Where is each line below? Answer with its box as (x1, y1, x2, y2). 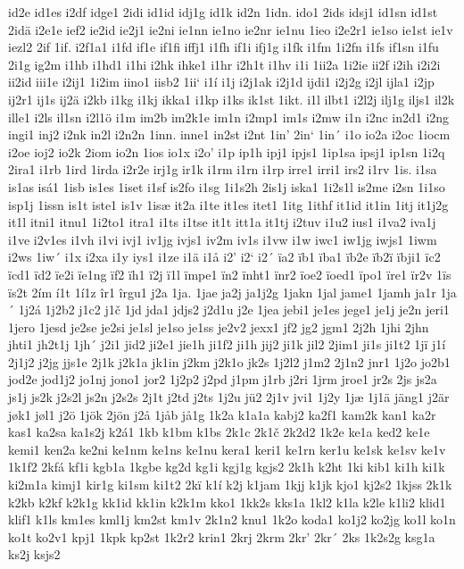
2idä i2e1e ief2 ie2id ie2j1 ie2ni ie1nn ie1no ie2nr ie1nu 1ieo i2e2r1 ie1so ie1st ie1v (8, 20, 453, 38)
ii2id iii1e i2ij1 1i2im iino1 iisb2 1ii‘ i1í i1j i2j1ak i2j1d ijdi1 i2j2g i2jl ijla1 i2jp (8, 72, 435, 91)
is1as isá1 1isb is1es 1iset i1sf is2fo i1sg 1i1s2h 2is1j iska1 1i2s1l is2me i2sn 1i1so (8, 177, 445, 196)
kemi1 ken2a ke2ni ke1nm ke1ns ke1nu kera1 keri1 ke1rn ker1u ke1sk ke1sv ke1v (8, 439, 446, 458)
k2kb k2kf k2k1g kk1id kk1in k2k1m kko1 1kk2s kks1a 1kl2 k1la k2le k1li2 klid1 (8, 492, 446, 511)
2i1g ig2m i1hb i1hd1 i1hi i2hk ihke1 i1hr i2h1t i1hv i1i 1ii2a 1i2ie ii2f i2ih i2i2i (8, 54, 441, 73)
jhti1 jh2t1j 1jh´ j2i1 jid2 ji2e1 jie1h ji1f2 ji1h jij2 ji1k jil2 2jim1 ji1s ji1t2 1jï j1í (8, 335, 446, 354)
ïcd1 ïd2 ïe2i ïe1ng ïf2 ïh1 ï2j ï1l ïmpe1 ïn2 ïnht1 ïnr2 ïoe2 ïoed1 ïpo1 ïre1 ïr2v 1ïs (8, 264, 452, 283)
